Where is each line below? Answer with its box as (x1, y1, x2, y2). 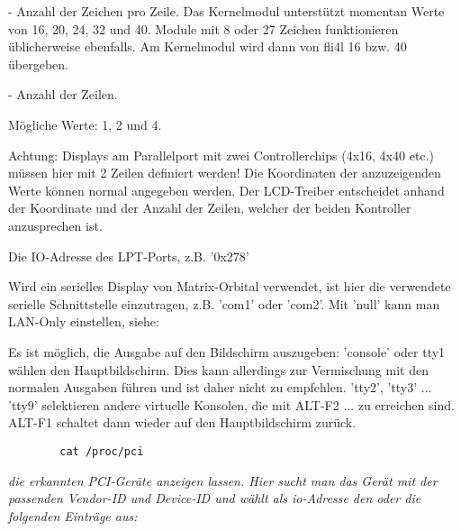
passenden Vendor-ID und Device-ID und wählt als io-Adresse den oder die (8, 489, 421, 508)
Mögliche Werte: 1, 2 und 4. (8, 114, 162, 133)
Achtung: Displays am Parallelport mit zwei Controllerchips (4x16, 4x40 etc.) (8, 145, 434, 164)
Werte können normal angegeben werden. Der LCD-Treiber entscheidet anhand (8, 180, 445, 199)
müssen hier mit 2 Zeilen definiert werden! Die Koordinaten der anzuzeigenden (8, 163, 441, 182)
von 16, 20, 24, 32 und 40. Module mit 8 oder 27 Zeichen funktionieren (8, 19, 399, 38)
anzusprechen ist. (8, 215, 103, 234)
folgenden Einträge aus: (8, 506, 138, 525)
